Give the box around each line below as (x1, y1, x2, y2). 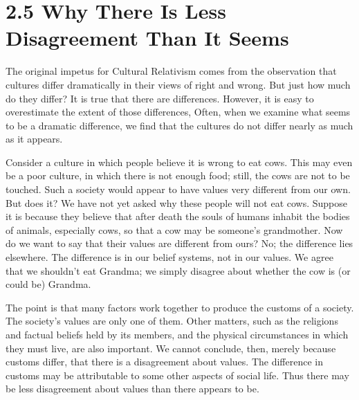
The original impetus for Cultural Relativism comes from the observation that (6, 64, 337, 78)
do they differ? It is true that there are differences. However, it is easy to (6, 91, 314, 105)
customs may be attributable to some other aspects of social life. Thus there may (6, 367, 349, 382)
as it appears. (6, 131, 63, 146)
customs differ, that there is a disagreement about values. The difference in (6, 354, 323, 369)
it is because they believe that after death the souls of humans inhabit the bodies (6, 209, 350, 224)
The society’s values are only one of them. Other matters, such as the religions (6, 313, 338, 328)
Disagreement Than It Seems (6, 24, 289, 52)
